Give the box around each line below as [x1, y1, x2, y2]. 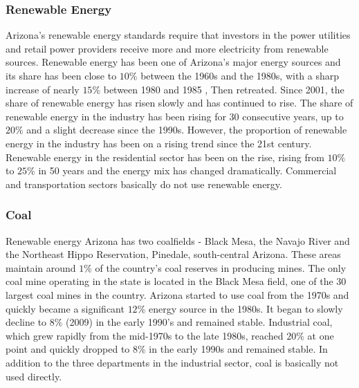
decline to [6, 315, 47, 329]
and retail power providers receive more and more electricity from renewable [6, 41, 329, 55]
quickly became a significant [6, 301, 125, 315]
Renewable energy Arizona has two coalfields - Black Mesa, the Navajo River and [6, 233, 350, 248]
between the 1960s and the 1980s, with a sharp [140, 68, 340, 82]
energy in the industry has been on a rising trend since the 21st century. [6, 136, 312, 150]
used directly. [6, 369, 62, 383]
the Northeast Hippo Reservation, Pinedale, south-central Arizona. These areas [6, 247, 341, 261]
